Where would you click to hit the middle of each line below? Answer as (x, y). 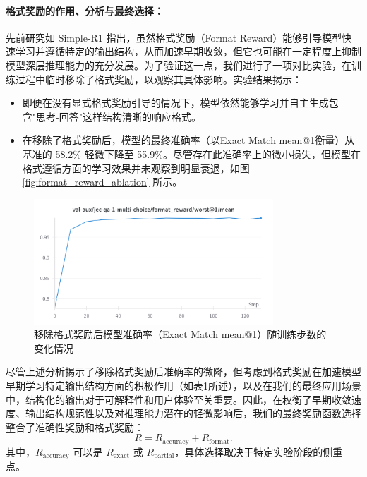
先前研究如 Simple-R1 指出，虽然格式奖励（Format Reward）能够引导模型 (174, 37)
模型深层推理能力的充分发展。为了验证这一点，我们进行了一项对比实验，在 (179, 65)
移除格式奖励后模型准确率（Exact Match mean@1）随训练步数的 (180, 334)
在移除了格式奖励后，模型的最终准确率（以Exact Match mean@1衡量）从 (188, 140)
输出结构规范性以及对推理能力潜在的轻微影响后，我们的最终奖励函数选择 (193, 413)
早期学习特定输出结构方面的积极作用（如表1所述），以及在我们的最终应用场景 (183, 385)
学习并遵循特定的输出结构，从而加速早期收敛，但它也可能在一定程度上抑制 (188, 51)
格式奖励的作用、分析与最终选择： (85, 10)
